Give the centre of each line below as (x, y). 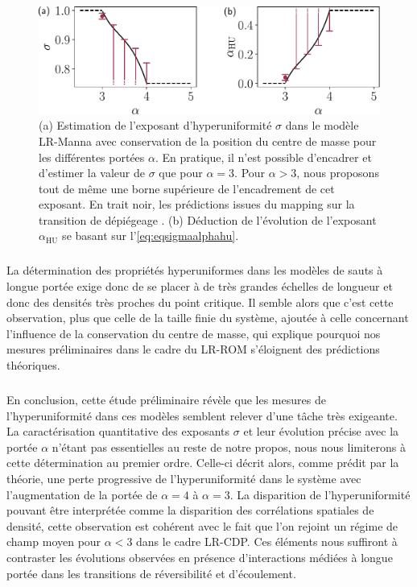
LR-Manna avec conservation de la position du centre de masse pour (208, 141)
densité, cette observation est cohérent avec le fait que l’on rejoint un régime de (202, 525)
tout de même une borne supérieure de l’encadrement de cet (187, 188)
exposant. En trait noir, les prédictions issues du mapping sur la (197, 204)
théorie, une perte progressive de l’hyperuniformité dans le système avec (184, 478)
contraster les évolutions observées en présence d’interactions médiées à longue (200, 557)
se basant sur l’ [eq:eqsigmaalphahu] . (151, 236)
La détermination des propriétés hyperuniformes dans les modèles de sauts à (195, 270)
